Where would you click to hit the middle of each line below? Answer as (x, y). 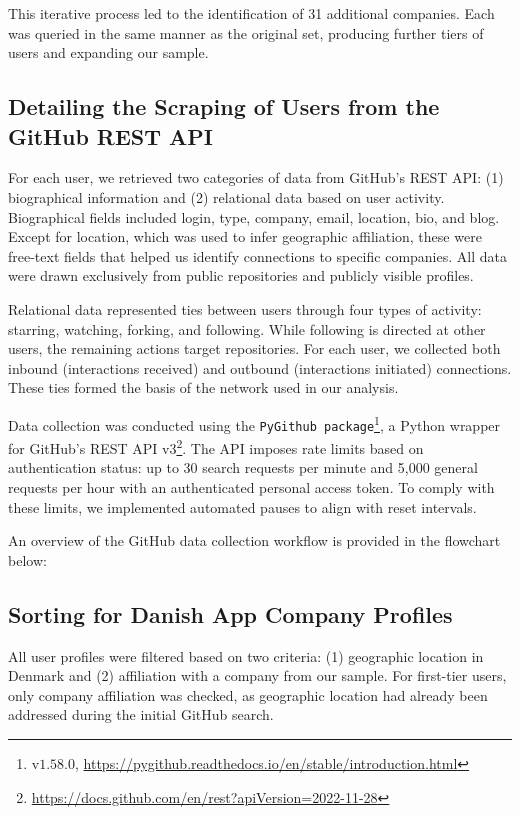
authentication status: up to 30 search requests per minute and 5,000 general (243, 467)
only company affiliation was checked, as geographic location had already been (248, 694)
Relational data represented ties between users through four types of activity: (245, 308)
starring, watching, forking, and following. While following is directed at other (247, 328)
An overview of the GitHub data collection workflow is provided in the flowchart (254, 540)
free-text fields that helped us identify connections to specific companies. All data (257, 255)
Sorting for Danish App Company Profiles (230, 613)
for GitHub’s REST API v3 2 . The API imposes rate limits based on (216, 446)
